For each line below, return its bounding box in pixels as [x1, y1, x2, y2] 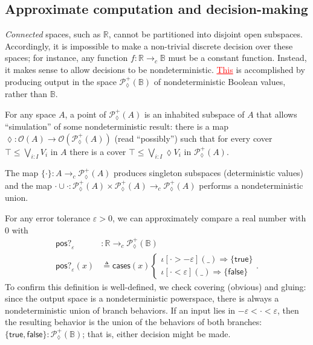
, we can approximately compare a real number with [112, 211, 306, 224]
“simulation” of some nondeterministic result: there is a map [5, 120, 228, 133]
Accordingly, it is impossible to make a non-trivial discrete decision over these [5, 39, 293, 52]
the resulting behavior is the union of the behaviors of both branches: [5, 315, 262, 328]
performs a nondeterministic [199, 179, 303, 191]
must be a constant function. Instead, [168, 51, 307, 64]
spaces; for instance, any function [5, 51, 128, 64]
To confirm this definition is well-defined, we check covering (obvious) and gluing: [5, 280, 306, 293]
